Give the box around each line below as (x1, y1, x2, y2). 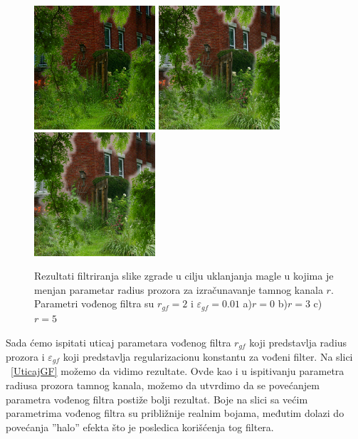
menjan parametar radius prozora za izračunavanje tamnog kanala (34, 282, 323, 297)
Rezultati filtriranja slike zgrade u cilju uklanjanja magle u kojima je (34, 268, 334, 283)
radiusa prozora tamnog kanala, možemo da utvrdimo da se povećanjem (6, 378, 320, 393)
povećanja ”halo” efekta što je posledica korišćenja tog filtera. (6, 419, 274, 434)
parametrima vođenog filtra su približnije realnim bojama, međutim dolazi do (6, 406, 344, 421)
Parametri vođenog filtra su (34, 296, 154, 311)
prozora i (6, 349, 45, 364)
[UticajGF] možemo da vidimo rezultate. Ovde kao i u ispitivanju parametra (11, 364, 344, 379)
